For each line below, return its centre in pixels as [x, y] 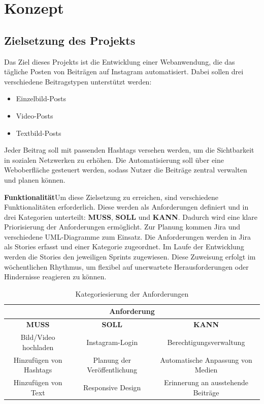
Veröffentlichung [112, 370]
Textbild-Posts [39, 133]
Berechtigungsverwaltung [206, 342]
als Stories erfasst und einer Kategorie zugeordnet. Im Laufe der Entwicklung [124, 247]
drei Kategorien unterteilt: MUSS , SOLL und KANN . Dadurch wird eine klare [131, 217]
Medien [206, 370]
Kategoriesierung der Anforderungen [132, 293]
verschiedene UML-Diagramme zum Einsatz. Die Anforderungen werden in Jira [127, 236]
